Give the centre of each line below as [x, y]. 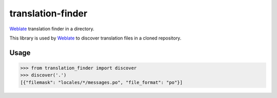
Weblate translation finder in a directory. [52, 29]
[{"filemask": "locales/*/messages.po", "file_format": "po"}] [102, 82]
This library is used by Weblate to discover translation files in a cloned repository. [95, 38]
